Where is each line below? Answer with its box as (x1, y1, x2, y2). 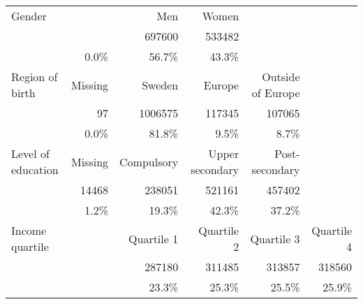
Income (11, 222, 47, 238)
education (11, 161, 59, 178)
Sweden (142, 76, 179, 93)
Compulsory (119, 153, 179, 170)
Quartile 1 (128, 230, 179, 247)
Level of (11, 145, 50, 161)
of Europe (251, 85, 300, 101)
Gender (11, 8, 47, 24)
